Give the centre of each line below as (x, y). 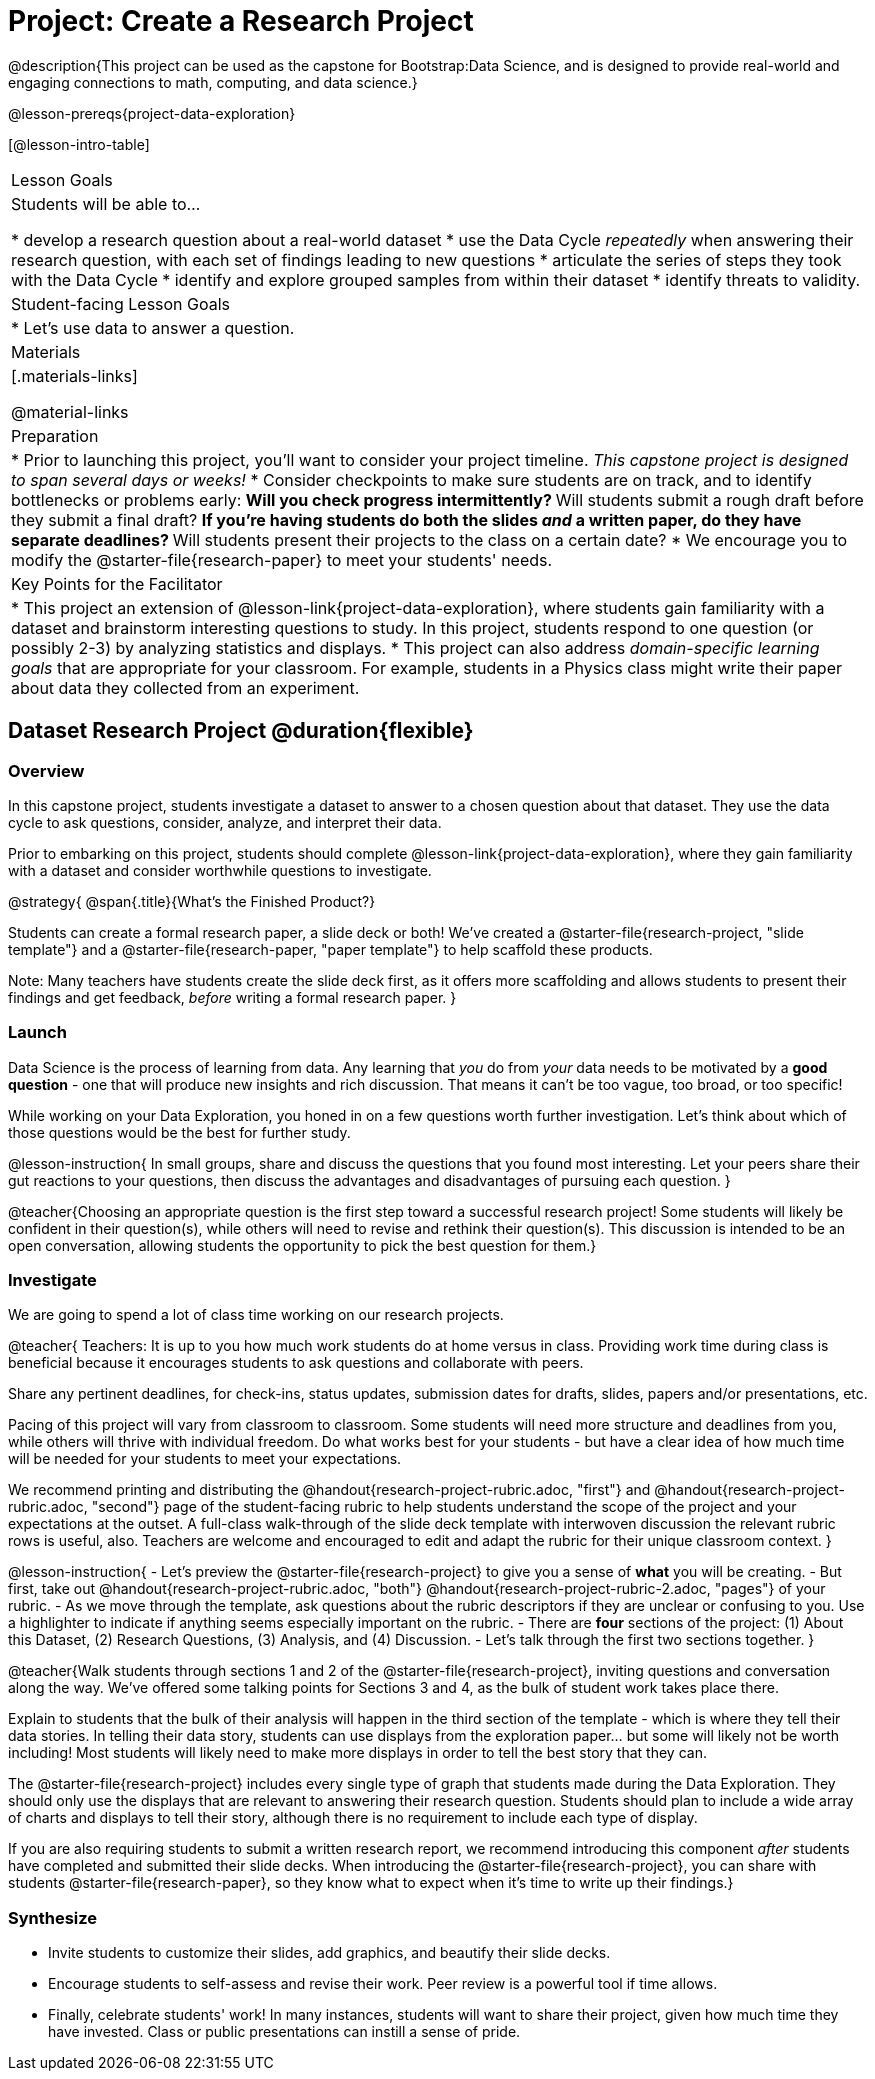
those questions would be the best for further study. (179, 1132)
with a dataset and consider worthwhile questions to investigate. (220, 870)
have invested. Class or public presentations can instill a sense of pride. (284, 2032)
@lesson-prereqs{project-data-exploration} (152, 113)
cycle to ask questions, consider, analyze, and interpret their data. (225, 822)
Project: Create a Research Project (241, 21)
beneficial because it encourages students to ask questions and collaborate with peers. (296, 1363)
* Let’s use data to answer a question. (153, 327)
